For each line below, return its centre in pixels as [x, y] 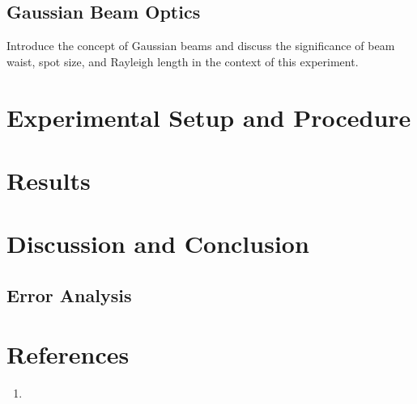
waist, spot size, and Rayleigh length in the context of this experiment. [183, 61]
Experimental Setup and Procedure [209, 117]
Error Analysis [69, 295]
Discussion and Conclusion [158, 244]
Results [49, 180]
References [68, 354]
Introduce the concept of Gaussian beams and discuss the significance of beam [201, 46]
